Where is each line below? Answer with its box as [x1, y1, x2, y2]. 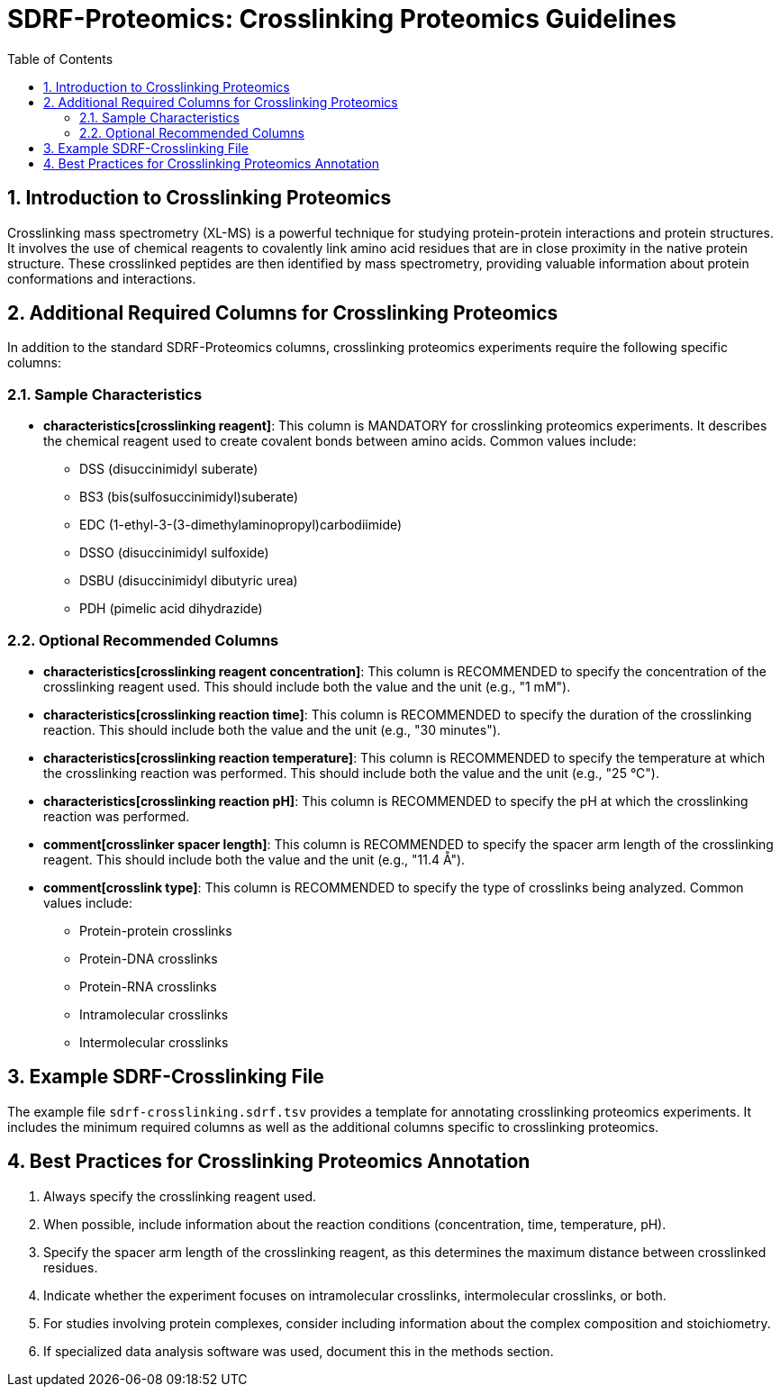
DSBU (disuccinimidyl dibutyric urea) [79, 573, 298, 589]
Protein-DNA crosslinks [79, 950, 218, 966]
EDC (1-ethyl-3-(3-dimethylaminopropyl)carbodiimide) [79, 517, 403, 533]
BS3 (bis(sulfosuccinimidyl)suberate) [79, 489, 299, 505]
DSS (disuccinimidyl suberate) [79, 461, 258, 477]
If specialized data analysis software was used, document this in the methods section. [43, 1343, 554, 1359]
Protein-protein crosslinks [79, 922, 232, 938]
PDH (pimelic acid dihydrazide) [79, 601, 263, 617]
